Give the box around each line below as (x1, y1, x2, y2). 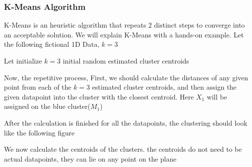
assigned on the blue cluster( (4, 101, 91, 111)
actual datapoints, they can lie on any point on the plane (4, 153, 177, 164)
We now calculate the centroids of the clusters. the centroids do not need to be (4, 144, 242, 154)
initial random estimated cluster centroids (63, 56, 189, 66)
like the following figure (4, 127, 75, 137)
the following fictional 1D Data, (4, 39, 100, 49)
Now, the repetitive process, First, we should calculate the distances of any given (4, 72, 249, 82)
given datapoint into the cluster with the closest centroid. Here (4, 91, 194, 101)
